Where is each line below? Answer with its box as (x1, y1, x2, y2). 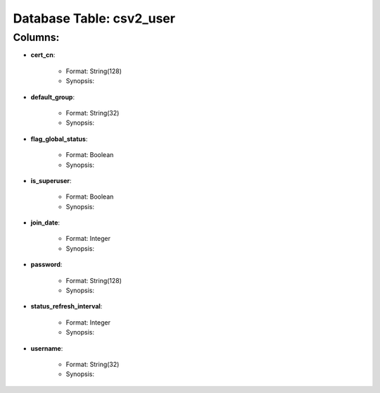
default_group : (30, 92, 75, 101)
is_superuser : (30, 176, 72, 185)
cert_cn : (30, 51, 56, 59)
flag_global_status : (30, 135, 88, 143)
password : (30, 261, 63, 269)
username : (30, 344, 63, 352)
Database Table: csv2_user (13, 11, 176, 26)
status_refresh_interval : (30, 302, 103, 311)
